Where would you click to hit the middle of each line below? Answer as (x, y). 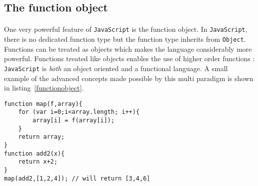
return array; (41, 137)
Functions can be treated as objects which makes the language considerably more (128, 48)
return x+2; (38, 162)
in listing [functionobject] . (44, 88)
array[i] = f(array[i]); (73, 121)
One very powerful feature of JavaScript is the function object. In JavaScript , (126, 29)
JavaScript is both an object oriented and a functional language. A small (116, 68)
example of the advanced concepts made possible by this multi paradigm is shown (129, 78)
